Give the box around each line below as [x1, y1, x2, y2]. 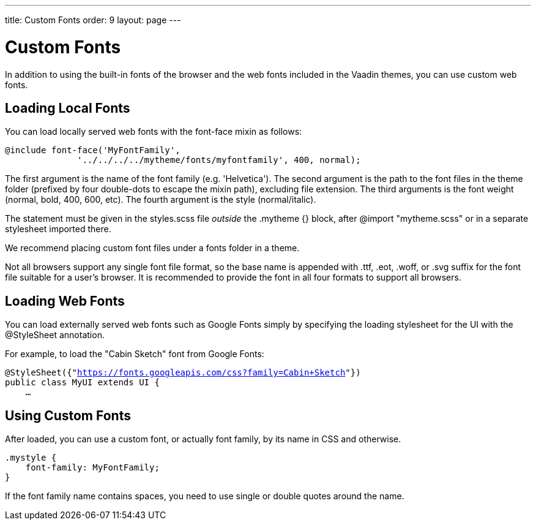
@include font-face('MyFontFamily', [5, 145, 181, 156]
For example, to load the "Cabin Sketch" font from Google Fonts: [5, 349, 264, 360]
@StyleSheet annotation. [5, 330, 105, 341]
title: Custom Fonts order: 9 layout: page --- [5, 15, 181, 25]
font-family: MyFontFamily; [25, 463, 160, 473]
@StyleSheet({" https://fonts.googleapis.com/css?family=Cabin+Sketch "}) [5, 368, 361, 378]
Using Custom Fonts [5, 407, 131, 423]
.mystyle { [5, 453, 57, 463]
